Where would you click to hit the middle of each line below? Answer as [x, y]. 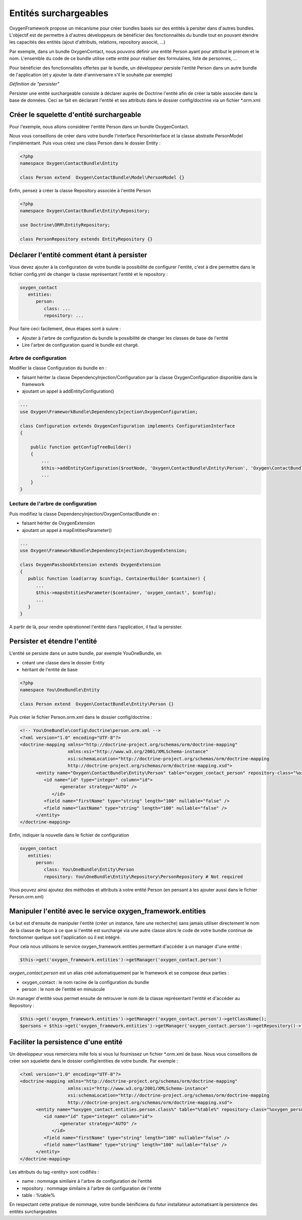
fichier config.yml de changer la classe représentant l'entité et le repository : [89, 274]
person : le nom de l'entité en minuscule [63, 989]
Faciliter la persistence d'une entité [66, 1042]
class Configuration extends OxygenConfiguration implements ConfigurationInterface [127, 426]
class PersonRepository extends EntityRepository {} [86, 239]
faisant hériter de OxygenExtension [58, 523]
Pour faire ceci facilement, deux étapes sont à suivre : [65, 329]
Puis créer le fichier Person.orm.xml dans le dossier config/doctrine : [81, 717]
